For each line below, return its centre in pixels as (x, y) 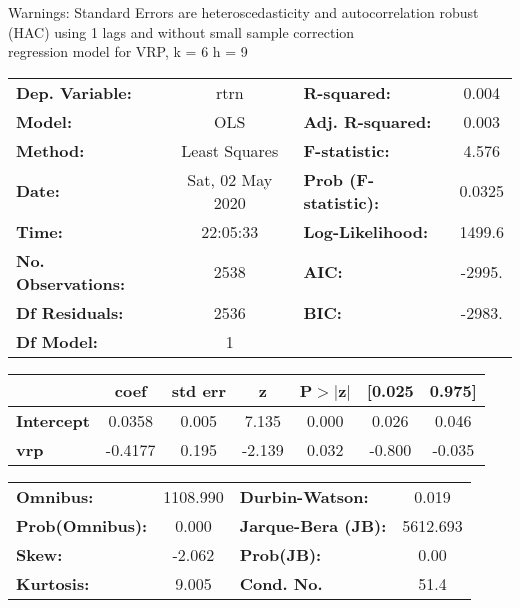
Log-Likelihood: (366, 231)
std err (198, 390)
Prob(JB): (280, 554)
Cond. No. (281, 583)
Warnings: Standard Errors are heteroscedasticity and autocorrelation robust (243, 12)
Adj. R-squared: (367, 121)
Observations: (71, 283)
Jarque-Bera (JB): (313, 525)
